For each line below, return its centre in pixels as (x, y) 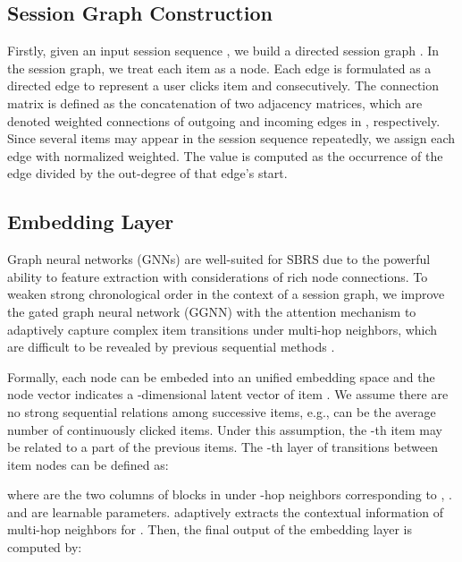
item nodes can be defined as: (88, 464)
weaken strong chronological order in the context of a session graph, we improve (226, 294)
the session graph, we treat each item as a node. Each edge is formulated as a (219, 68)
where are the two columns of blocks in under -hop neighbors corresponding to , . (230, 494)
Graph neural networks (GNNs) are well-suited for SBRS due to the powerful (219, 259)
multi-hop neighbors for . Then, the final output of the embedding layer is (210, 529)
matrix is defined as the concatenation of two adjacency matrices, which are (215, 102)
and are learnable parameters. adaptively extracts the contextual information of (226, 511)
